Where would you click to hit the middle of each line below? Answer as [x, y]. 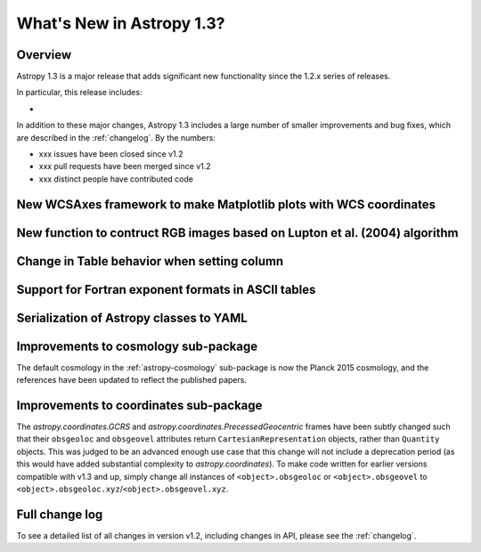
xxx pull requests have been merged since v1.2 [125, 166]
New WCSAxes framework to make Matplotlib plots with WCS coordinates [226, 204]
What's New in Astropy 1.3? [121, 23]
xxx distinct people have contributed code [116, 179]
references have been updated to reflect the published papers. [131, 380]
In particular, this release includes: [79, 93]
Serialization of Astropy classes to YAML [132, 317]
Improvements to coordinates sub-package [139, 405]
